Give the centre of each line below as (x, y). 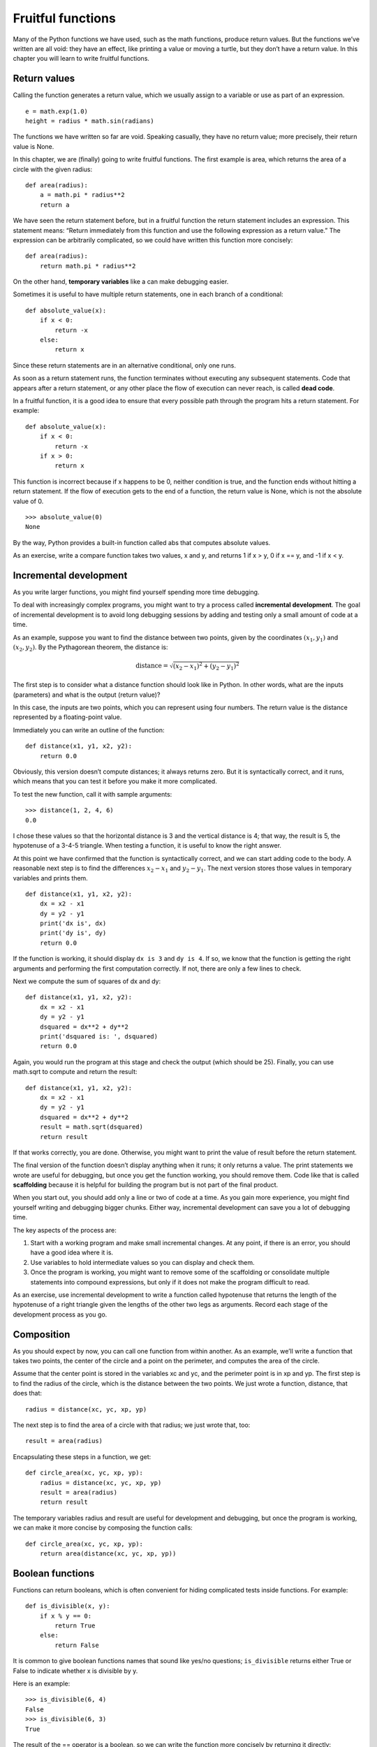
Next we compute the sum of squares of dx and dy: (87, 981)
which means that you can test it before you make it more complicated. (115, 781)
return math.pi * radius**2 (88, 266)
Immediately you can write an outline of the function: (89, 730)
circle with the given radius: (53, 169)
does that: (27, 1393)
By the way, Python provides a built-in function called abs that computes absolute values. (142, 542)
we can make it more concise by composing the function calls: (103, 1528)
